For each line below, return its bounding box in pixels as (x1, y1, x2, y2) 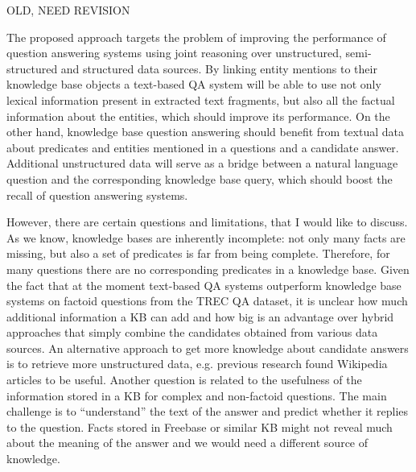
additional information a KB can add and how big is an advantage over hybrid (6, 308, 394, 325)
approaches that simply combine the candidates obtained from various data (6, 324, 378, 341)
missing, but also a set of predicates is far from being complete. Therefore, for (6, 245, 390, 262)
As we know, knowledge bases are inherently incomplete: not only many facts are (6, 229, 406, 246)
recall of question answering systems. (6, 186, 188, 203)
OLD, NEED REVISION (6, 2, 130, 18)
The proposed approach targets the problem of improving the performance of (6, 28, 386, 45)
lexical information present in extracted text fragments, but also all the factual (6, 91, 395, 108)
